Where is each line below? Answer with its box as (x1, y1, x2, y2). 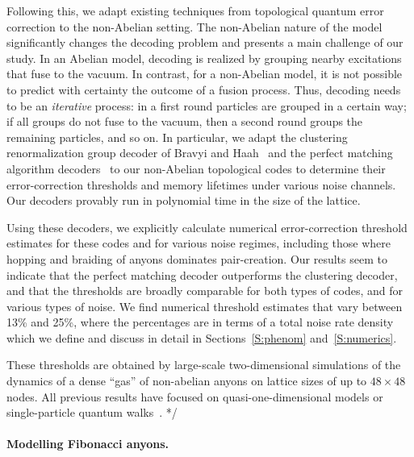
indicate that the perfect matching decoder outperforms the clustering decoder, (6, 266, 398, 283)
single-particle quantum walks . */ (6, 404, 178, 421)
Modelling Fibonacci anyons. (6, 435, 169, 452)
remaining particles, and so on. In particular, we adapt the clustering (6, 128, 348, 145)
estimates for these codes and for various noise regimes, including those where (6, 235, 391, 251)
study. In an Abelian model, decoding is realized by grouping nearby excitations (6, 49, 402, 66)
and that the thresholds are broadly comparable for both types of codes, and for (6, 282, 403, 299)
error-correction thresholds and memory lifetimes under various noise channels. (6, 176, 396, 193)
